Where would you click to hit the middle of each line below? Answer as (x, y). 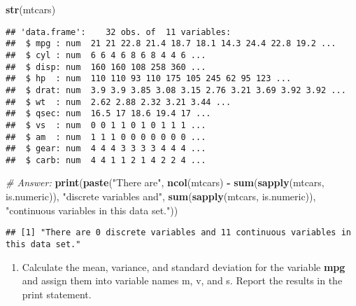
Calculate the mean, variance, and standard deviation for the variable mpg (184, 266)
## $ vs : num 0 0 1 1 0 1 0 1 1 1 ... (106, 125)
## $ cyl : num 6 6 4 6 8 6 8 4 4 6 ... (106, 55)
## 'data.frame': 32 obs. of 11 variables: (119, 32)
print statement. (57, 294)
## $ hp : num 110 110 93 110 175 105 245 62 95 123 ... (149, 79)
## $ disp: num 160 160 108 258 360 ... (106, 67)
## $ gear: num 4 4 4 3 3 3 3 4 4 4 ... (106, 149)
